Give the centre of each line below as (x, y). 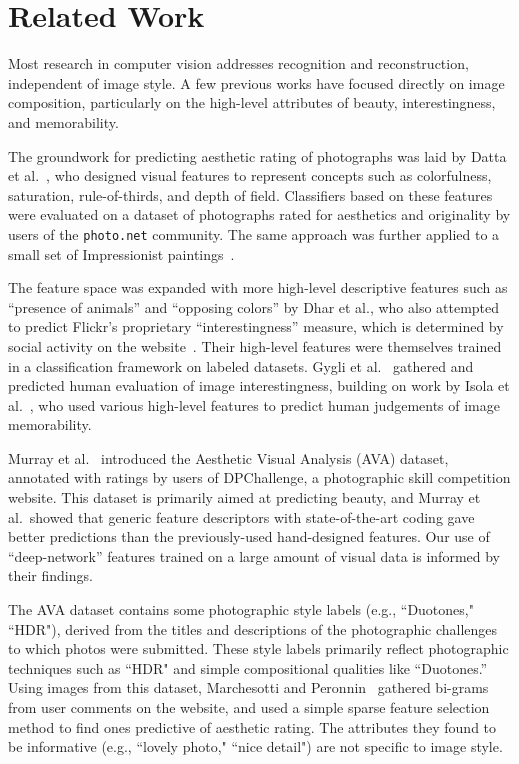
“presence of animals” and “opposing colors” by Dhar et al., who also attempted (254, 306)
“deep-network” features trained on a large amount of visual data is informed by (254, 555)
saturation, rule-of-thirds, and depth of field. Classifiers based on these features (250, 194)
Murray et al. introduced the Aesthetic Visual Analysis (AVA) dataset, (228, 457)
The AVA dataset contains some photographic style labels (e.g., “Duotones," (241, 609)
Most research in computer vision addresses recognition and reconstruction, (238, 63)
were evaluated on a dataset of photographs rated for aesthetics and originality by (259, 214)
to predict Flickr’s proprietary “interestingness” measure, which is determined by (256, 326)
